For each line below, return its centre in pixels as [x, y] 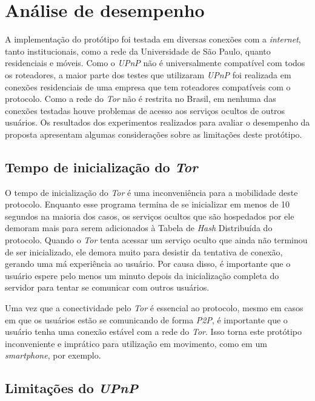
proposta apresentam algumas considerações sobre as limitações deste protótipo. [154, 134]
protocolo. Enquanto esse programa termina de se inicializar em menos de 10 [148, 204]
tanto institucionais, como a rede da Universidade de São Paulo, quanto [138, 51]
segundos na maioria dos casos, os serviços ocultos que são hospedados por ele [150, 216]
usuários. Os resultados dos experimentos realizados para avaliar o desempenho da [157, 122]
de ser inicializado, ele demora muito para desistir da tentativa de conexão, [144, 251]
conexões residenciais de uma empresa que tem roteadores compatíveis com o [148, 86]
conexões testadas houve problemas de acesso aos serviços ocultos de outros [145, 110]
